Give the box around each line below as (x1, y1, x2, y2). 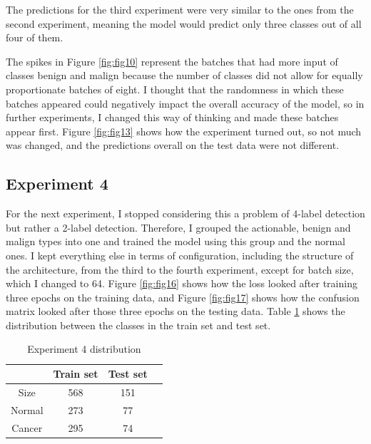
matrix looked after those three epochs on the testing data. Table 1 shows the (6, 304, 345, 319)
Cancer (11, 420, 43, 435)
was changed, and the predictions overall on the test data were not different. (6, 138, 340, 153)
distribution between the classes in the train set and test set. (6, 317, 271, 332)
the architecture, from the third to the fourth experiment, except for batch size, (6, 262, 354, 277)
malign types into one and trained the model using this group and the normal (6, 234, 345, 249)
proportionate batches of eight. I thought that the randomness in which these (6, 81, 344, 96)
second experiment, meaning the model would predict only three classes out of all (6, 16, 362, 31)
